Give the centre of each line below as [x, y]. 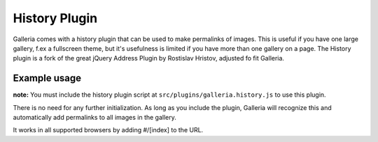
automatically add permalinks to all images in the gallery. [94, 118]
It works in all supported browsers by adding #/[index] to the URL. [108, 130]
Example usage [47, 78]
